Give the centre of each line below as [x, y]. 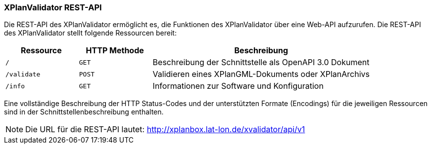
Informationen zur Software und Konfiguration [238, 86]
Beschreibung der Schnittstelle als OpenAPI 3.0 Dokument [261, 62]
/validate [23, 74]
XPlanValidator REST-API [53, 7]
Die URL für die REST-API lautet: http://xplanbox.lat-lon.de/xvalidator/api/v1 [165, 129]
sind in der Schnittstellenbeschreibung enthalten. [84, 112]
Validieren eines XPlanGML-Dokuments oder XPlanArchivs [261, 74]
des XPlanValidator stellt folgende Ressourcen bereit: [90, 33]
